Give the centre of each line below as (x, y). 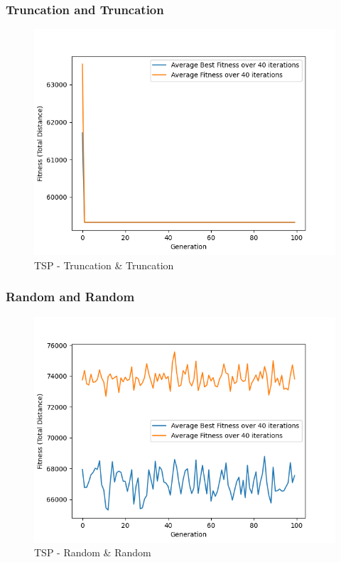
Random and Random (70, 297)
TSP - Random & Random (93, 552)
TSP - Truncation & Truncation (104, 265)
